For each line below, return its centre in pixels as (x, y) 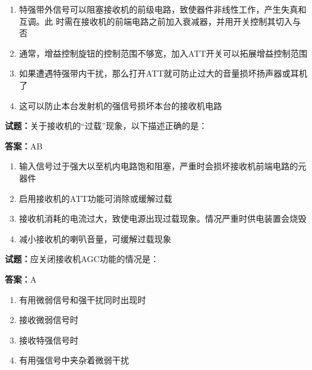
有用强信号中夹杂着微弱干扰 (74, 360)
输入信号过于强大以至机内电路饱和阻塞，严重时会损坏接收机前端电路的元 (163, 166)
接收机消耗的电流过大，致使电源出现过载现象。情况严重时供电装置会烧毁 (163, 218)
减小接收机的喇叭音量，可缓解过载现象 (95, 238)
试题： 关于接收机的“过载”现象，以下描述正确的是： (106, 126)
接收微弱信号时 (49, 320)
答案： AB (24, 146)
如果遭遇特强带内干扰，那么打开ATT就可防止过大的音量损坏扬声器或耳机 (163, 73)
